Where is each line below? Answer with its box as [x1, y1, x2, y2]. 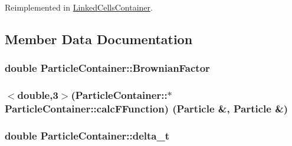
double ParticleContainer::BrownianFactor [5, 61, 210, 75]
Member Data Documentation [5, 29, 193, 48]
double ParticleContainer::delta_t [5, 128, 169, 142]
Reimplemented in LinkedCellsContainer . [5, 1, 153, 13]
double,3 [17, 88, 58, 102]
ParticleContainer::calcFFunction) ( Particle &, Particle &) [5, 101, 288, 116]
